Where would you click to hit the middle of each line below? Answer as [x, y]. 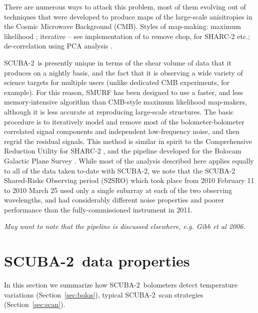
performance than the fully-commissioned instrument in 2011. [98, 209]
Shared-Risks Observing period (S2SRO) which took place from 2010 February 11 [129, 180]
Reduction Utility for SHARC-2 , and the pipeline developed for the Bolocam [123, 151]
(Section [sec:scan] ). [35, 304]
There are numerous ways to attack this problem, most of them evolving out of [125, 6]
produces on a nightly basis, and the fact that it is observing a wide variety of [123, 72]
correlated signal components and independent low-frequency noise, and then [122, 131]
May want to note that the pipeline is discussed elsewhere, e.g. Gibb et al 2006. [125, 226]
